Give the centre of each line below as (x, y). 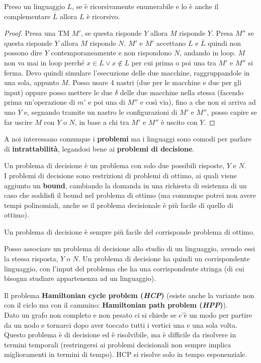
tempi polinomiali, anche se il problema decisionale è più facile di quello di (119, 205)
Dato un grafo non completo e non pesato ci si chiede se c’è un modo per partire (128, 315)
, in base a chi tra (102, 122)
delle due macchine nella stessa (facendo (182, 92)
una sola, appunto (32, 82)
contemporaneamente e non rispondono (111, 53)
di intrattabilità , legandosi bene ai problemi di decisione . (99, 148)
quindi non (225, 43)
